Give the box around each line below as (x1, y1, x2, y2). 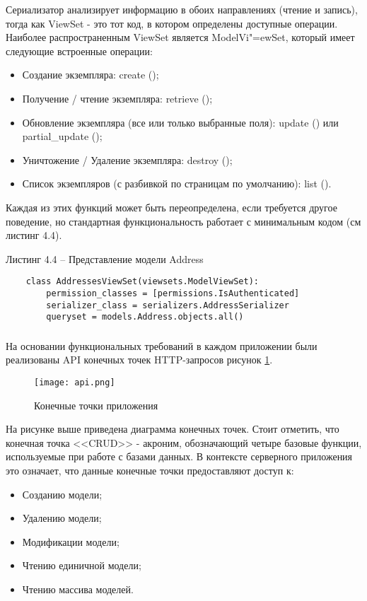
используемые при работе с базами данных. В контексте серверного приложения (6, 449, 353, 464)
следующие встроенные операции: (6, 43, 153, 58)
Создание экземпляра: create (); (22, 67, 159, 82)
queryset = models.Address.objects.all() (46, 312, 244, 322)
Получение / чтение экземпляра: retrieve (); (22, 91, 213, 105)
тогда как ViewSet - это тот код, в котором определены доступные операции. (6, 16, 338, 30)
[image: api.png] (34, 378, 115, 388)
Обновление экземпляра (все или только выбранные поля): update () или (22, 115, 339, 129)
